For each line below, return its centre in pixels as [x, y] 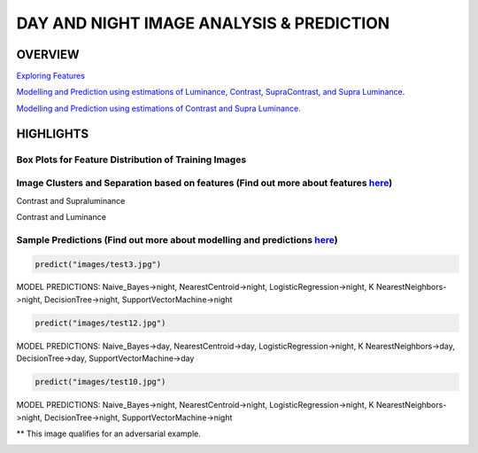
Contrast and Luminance [61, 216]
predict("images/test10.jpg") [100, 382]
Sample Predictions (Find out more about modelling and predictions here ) [177, 239]
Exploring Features [51, 76]
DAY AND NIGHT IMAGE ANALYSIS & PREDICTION [203, 23]
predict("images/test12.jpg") [100, 323]
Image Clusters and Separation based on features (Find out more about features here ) [204, 184]
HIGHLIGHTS [52, 133]
